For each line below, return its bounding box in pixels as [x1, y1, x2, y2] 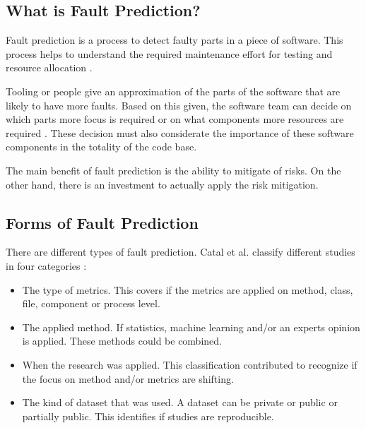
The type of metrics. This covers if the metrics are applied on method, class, [22, 282, 353, 297]
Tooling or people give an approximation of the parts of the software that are [6, 83, 341, 98]
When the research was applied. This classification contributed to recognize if [22, 357, 358, 371]
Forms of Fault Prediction [6, 211, 199, 233]
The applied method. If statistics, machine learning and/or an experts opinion [22, 319, 360, 334]
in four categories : [6, 258, 87, 273]
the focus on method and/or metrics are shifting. [22, 371, 234, 386]
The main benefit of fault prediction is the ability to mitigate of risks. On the [6, 162, 341, 177]
